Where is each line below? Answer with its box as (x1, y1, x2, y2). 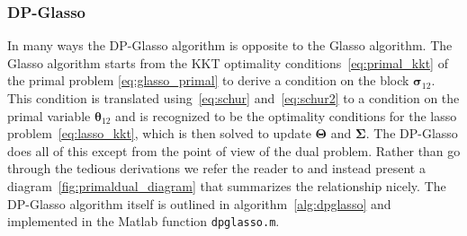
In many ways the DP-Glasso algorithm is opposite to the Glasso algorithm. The (7, 36, 453, 55)
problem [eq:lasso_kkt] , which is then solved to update (7, 124, 311, 143)
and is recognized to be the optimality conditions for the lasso (115, 106, 457, 125)
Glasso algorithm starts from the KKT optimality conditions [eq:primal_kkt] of (7, 53, 448, 72)
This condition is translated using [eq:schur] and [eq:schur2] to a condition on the (7, 89, 460, 107)
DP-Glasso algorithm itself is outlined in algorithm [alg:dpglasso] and (7, 194, 391, 213)
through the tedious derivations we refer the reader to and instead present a (7, 159, 426, 178)
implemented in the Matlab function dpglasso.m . (7, 212, 280, 231)
